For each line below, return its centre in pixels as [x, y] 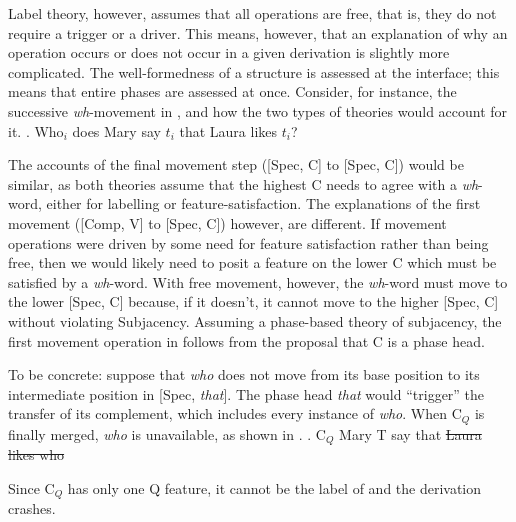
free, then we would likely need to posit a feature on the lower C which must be [252, 262]
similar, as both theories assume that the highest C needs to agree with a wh [243, 183]
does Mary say [116, 130]
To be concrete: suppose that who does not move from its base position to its [244, 374]
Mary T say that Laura [410, 433]
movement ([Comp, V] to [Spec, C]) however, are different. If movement [227, 222]
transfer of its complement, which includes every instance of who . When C [235, 413]
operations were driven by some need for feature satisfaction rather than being [248, 242]
